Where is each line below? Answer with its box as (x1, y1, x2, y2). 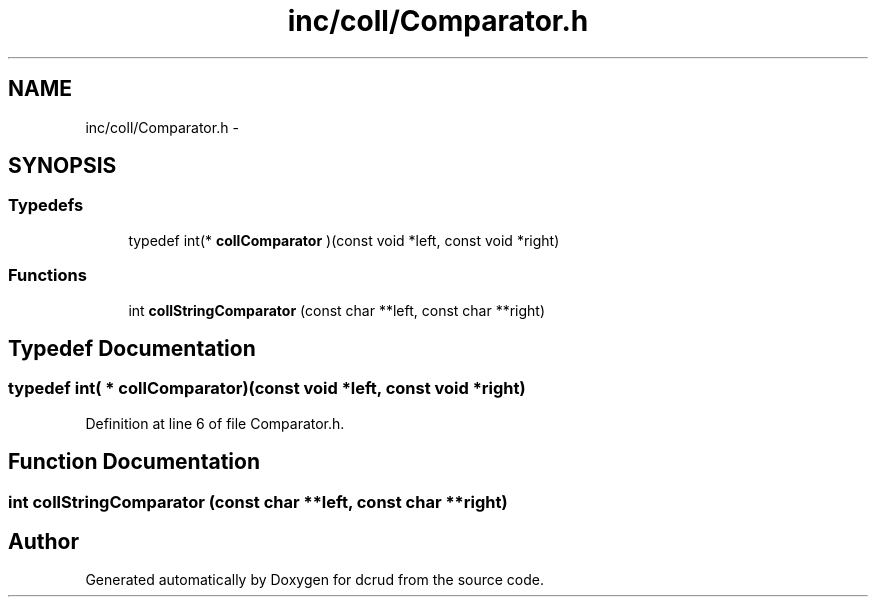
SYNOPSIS (8, 153, 117, 179)
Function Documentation (8, 449, 260, 475)
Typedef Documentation (8, 335, 256, 361)
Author (8, 529, 79, 555)
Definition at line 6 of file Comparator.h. (85, 414, 345, 432)
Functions (8, 265, 87, 286)
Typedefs (8, 195, 84, 216)
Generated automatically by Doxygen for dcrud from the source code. (85, 571, 545, 589)
